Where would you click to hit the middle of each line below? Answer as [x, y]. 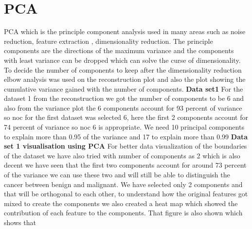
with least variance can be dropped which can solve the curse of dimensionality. [122, 60]
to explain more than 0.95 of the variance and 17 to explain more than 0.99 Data [126, 136]
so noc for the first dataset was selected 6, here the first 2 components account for [126, 117]
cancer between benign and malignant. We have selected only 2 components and [123, 184]
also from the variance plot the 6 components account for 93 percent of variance [123, 107]
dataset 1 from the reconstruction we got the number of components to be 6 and [124, 98]
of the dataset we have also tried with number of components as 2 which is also [122, 155]
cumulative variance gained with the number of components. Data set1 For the [124, 88]
